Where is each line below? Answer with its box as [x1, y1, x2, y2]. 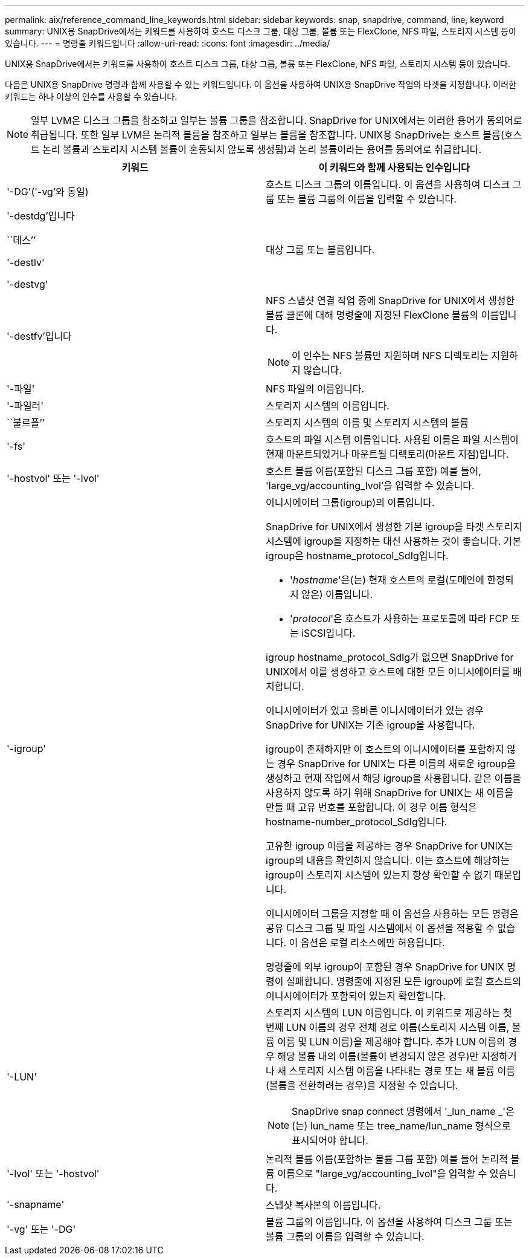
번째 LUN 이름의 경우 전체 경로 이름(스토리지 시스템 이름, [266, 1021, 510, 1033]
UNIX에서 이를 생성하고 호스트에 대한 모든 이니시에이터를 [266, 666, 510, 678]
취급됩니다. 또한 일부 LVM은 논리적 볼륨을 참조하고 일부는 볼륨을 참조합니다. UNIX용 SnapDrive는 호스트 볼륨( [31, 129, 504, 141]
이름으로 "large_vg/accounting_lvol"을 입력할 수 [277, 1167, 487, 1180]
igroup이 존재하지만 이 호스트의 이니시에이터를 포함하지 [266, 743, 504, 755]
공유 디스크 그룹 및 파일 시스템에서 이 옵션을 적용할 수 [266, 922, 495, 934]
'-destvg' [7, 278, 48, 290]
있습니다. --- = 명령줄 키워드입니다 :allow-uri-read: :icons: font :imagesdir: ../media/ [5, 38, 330, 48]
